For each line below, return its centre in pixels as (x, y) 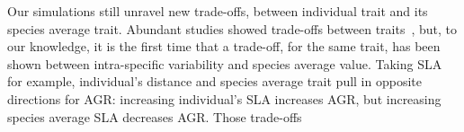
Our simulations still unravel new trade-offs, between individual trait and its (218, 11)
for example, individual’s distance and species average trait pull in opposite (214, 81)
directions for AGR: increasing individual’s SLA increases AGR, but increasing (224, 98)
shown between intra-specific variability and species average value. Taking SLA (225, 63)
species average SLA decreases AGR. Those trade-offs (155, 116)
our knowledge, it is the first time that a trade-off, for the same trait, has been (224, 46)
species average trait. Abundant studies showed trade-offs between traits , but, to (232, 28)
